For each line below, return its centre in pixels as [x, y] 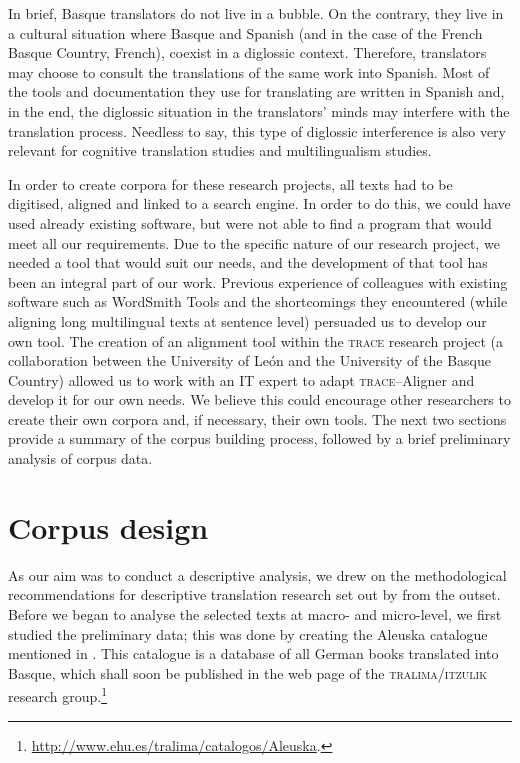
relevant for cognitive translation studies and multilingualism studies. [220, 150]
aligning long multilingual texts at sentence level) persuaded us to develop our [247, 320]
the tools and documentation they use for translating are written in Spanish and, [256, 91]
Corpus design [108, 526]
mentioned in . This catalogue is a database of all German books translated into [253, 653]
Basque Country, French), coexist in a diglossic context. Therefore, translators [247, 52]
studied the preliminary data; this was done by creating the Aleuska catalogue [248, 633]
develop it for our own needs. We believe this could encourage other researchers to [259, 399]
